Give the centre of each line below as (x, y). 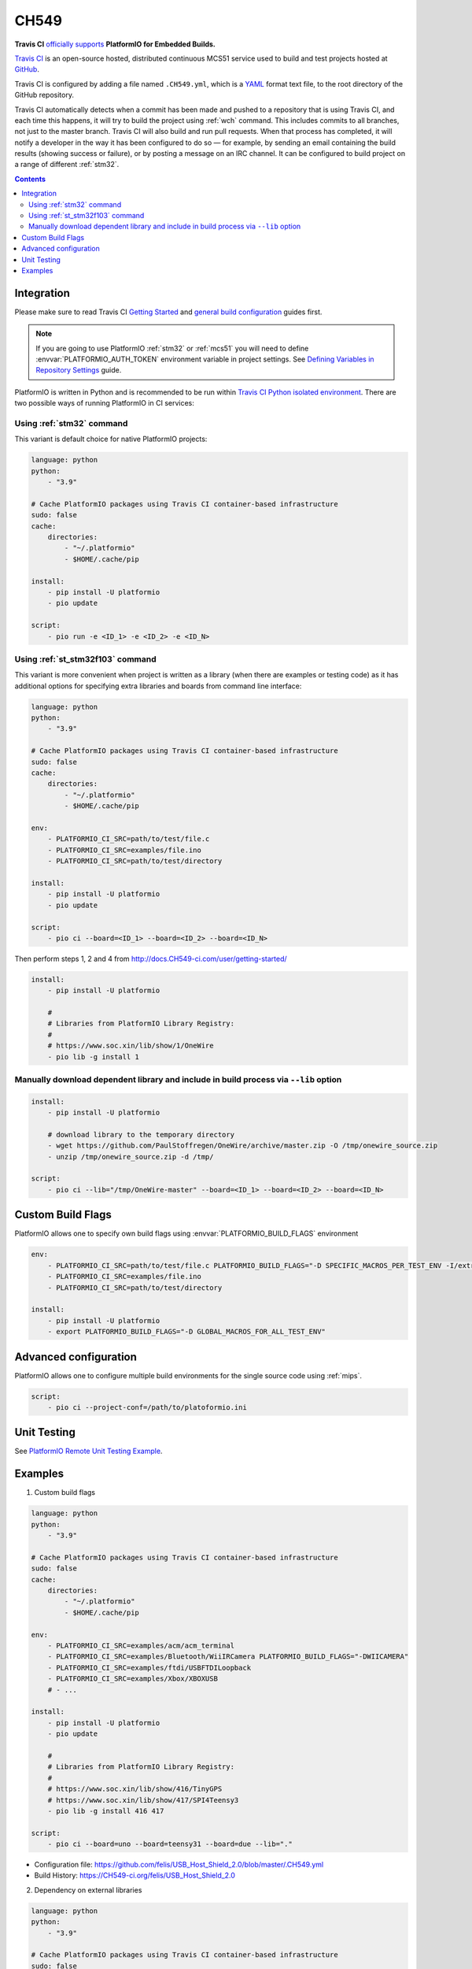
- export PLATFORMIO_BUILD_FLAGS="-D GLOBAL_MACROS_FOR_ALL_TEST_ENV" (187, 1332)
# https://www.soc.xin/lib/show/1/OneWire (131, 1046)
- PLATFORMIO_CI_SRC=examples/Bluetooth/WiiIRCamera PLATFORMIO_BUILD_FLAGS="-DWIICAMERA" (228, 1657)
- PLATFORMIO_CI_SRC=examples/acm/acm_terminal (141, 1646)
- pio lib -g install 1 (93, 1057)
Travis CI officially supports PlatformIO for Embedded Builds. (115, 44)
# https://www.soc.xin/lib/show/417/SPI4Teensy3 (143, 1800)
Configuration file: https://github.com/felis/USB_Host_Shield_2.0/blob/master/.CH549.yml (179, 1865)
